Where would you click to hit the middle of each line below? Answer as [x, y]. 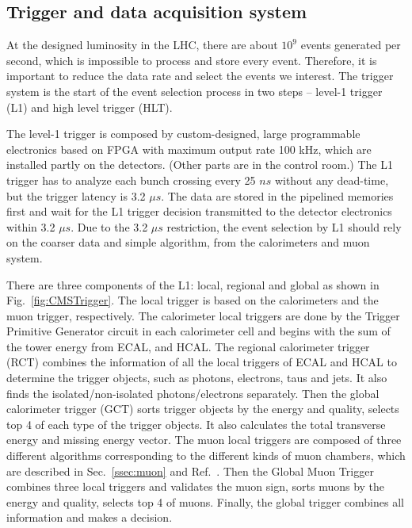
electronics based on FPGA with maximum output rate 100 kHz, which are [189, 149]
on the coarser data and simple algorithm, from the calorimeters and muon [188, 242]
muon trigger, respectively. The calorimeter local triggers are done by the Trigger [203, 315]
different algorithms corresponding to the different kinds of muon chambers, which [206, 455]
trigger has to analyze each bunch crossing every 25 [131, 180]
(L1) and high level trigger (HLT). [90, 107]
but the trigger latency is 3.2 [76, 195]
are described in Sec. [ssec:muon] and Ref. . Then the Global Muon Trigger [190, 471]
